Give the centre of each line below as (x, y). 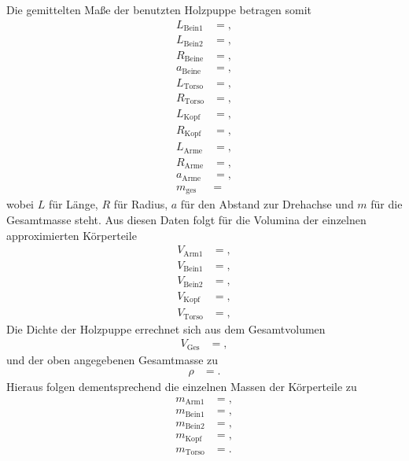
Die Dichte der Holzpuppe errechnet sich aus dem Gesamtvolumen (166, 328)
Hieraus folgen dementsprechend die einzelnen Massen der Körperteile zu (182, 387)
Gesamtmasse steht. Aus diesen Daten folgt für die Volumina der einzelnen (186, 219)
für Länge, (73, 204)
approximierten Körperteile (72, 235)
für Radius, (141, 204)
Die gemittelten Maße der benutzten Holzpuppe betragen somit (159, 9)
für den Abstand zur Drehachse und (267, 204)
